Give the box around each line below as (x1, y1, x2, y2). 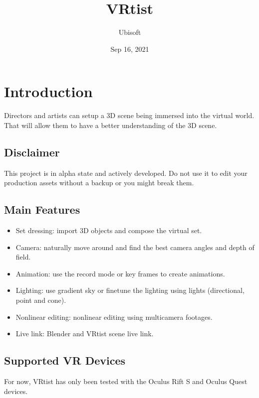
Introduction (4, 81, 93, 102)
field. (15, 252, 31, 262)
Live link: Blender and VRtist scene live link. (15, 328, 154, 339)
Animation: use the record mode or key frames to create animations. (15, 268, 225, 278)
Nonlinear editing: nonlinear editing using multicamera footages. (15, 311, 213, 322)
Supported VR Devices (4, 353, 126, 368)
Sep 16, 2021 (110, 43, 149, 54)
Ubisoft (118, 27, 141, 37)
